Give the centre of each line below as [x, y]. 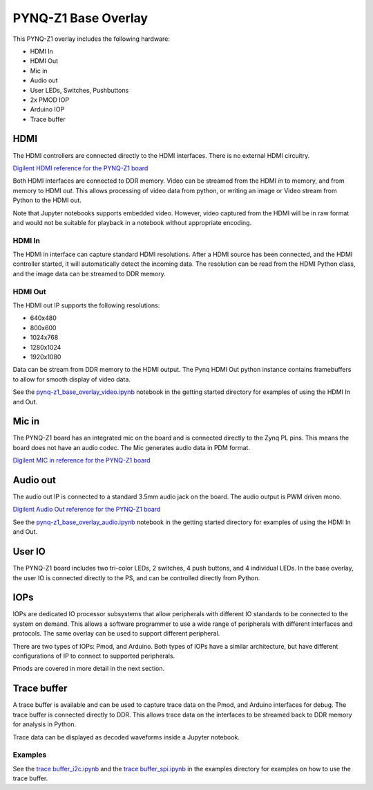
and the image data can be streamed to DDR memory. [89, 273]
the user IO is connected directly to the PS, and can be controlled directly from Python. [136, 577]
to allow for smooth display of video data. [72, 379]
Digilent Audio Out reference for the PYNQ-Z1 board [87, 510]
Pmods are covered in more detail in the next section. [89, 669]
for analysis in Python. [44, 724]
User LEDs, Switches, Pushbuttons [79, 90]
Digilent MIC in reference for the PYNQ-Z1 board [82, 460]
